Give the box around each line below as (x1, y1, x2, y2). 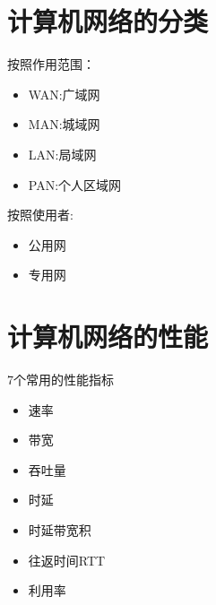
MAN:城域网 (28, 115, 100, 134)
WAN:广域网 (28, 84, 100, 103)
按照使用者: (7, 205, 73, 224)
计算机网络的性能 (7, 318, 209, 355)
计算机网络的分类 (7, 3, 209, 39)
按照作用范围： (7, 55, 95, 73)
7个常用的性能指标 (7, 370, 114, 388)
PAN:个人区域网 (28, 175, 122, 194)
